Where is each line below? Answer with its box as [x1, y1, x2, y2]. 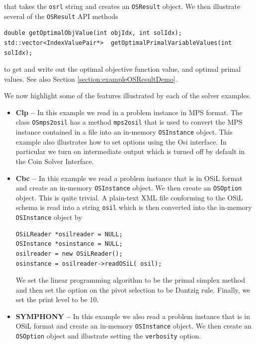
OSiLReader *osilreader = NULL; [15, 230, 123, 238]
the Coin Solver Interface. [15, 156, 94, 166]
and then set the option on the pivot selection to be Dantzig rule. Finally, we [15, 284, 251, 295]
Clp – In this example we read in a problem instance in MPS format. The [15, 107, 243, 117]
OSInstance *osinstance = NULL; [15, 240, 123, 248]
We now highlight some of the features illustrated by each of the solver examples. [4, 90, 252, 101]
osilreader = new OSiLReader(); [15, 250, 123, 257]
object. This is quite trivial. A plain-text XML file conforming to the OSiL [15, 192, 243, 202]
